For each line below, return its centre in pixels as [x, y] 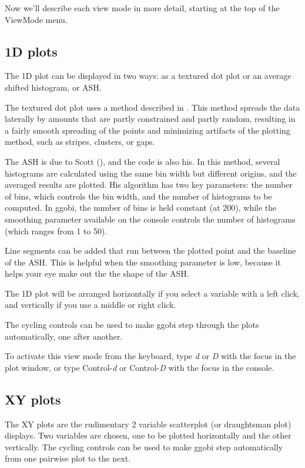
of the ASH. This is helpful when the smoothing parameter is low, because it [143, 262]
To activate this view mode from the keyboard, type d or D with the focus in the [150, 356]
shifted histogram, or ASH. [53, 87]
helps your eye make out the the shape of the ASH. [97, 273]
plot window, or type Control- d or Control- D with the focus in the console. [140, 367]
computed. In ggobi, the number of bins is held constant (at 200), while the [141, 208]
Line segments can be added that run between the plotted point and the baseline [150, 250]
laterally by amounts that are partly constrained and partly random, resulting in [150, 119]
